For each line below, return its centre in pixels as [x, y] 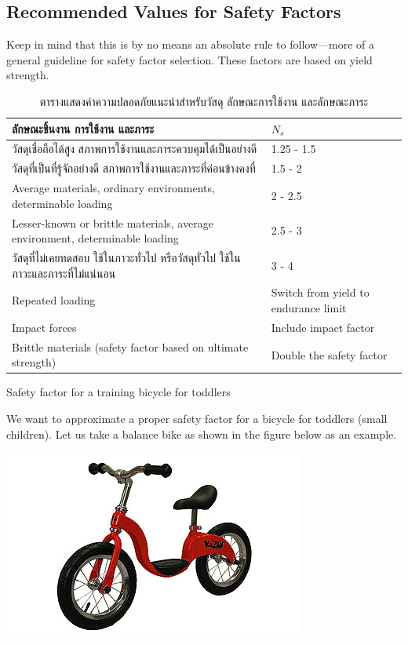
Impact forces [44, 327]
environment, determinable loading [95, 238]
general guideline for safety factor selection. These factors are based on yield [189, 59]
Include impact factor [323, 327]
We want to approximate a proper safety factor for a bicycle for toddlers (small [197, 418]
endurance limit [309, 308]
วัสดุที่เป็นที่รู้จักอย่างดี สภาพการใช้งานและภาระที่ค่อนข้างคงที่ [134, 168]
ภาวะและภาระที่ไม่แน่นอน [64, 273]
